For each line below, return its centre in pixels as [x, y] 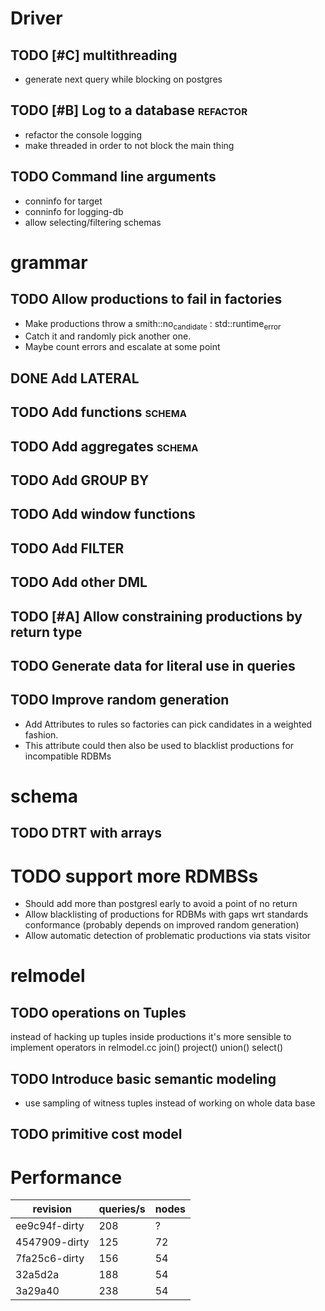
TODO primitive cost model [96, 1134]
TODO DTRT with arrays [86, 833]
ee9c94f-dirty [50, 1226]
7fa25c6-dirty [50, 1259]
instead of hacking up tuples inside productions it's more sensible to [151, 1037]
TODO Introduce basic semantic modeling [143, 1078]
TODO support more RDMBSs [134, 876]
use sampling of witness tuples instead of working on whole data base [170, 1103]
